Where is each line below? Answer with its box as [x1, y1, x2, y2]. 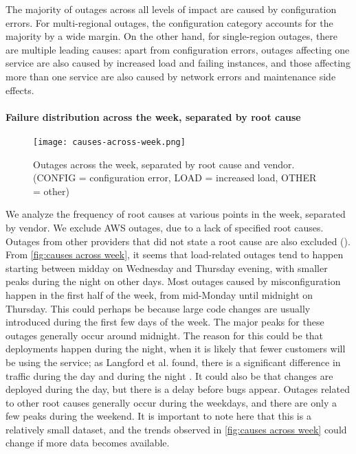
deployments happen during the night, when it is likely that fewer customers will [5, 341, 346, 356]
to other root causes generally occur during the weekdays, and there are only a [5, 395, 337, 409]
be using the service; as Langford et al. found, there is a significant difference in [5, 354, 341, 369]
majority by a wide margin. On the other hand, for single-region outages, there [5, 29, 338, 43]
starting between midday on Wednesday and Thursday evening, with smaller [5, 260, 328, 275]
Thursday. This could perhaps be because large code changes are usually [5, 301, 311, 315]
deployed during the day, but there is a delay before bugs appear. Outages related [5, 382, 350, 396]
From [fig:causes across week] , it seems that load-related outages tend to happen [5, 247, 344, 262]
